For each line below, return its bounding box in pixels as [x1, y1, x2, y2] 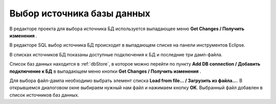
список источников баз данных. [9, 92, 79, 98]
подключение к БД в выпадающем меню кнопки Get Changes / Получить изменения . [9, 68, 201, 74]
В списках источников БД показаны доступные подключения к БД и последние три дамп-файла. [9, 51, 223, 57]
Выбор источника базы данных [9, 8, 151, 19]
